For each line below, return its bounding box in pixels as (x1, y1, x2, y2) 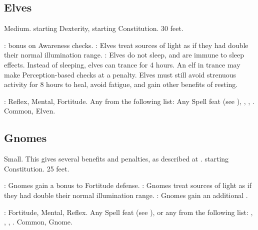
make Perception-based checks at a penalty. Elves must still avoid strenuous (4, 69, 236, 79)
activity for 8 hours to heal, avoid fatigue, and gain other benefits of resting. (4, 79, 238, 89)
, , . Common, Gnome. (4, 216, 72, 227)
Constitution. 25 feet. (4, 163, 69, 173)
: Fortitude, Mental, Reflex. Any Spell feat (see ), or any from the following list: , (4, 206, 253, 217)
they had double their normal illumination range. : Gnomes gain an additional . (4, 189, 248, 200)
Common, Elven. (4, 105, 55, 116)
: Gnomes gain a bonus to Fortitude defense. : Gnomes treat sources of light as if (4, 180, 251, 190)
